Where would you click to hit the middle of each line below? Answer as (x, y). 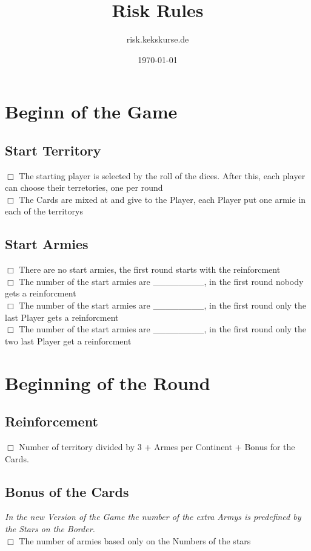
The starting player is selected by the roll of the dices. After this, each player (162, 175)
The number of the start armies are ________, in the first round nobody (161, 281)
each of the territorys (44, 211)
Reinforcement (52, 421)
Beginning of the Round (108, 382)
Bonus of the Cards (67, 491)
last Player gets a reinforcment (62, 317)
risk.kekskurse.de (158, 39)
